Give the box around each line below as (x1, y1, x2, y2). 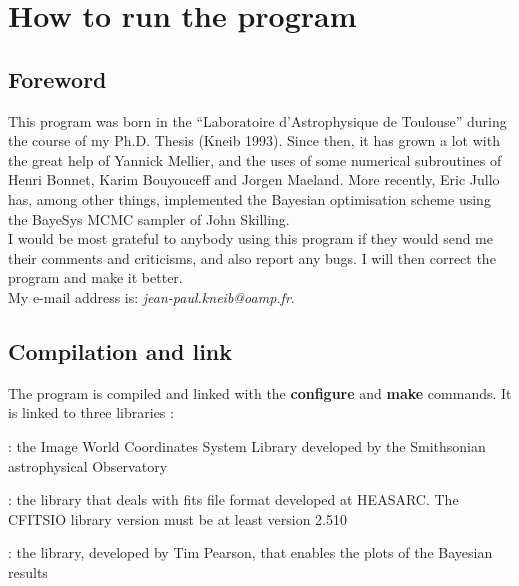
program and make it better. (8, 267, 183, 288)
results (8, 561, 48, 582)
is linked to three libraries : (8, 402, 174, 423)
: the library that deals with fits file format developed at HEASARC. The (8, 489, 459, 510)
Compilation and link (8, 335, 233, 366)
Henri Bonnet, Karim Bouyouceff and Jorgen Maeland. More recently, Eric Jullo (8, 169, 500, 190)
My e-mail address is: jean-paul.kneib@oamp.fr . (8, 286, 295, 307)
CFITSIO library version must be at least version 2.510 (8, 508, 347, 529)
